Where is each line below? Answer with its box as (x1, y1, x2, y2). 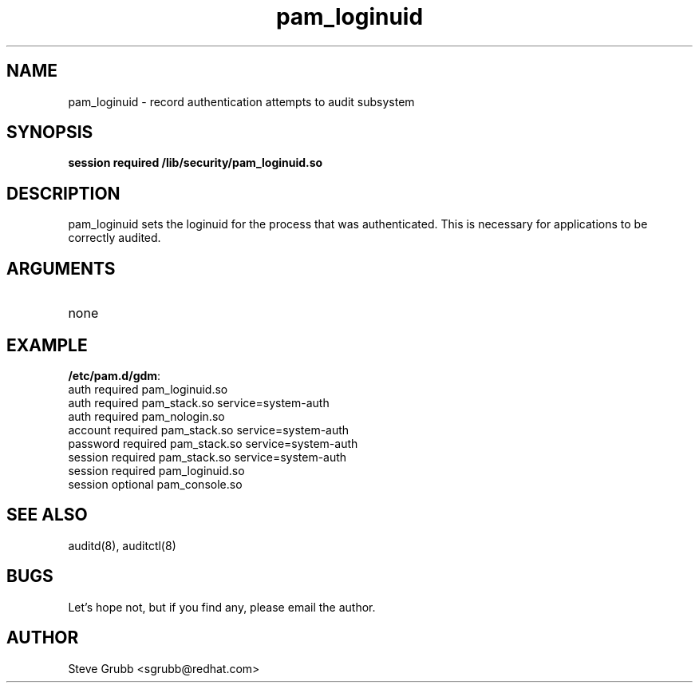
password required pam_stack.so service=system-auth (68, 436, 358, 450)
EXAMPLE (6, 335, 88, 355)
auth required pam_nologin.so (68, 409, 225, 423)
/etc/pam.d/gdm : (68, 368, 161, 382)
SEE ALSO (6, 505, 88, 525)
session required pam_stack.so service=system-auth (68, 449, 347, 464)
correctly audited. (68, 231, 161, 245)
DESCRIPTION (6, 183, 120, 204)
